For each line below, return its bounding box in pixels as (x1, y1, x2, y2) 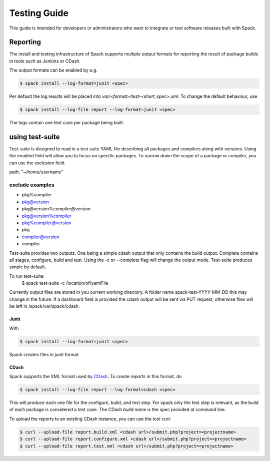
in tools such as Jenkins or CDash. (9, 58, 81, 64)
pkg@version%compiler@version (21, 206, 91, 212)
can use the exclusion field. (9, 160, 66, 166)
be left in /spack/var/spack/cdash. (9, 303, 80, 309)
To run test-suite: (9, 273, 45, 279)
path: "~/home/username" (9, 169, 63, 175)
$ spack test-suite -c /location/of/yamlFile (21, 280, 108, 286)
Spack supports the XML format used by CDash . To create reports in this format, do (9, 374, 182, 379)
